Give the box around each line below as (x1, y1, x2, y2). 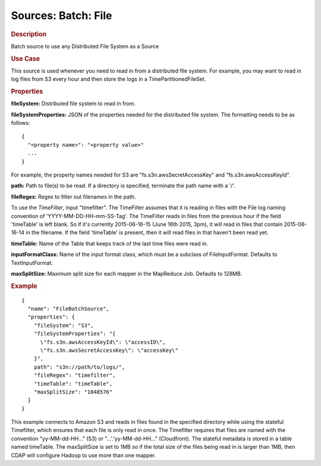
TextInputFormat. (11, 259, 53, 266)
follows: (11, 119, 30, 127)
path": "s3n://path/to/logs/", (33, 363, 125, 370)
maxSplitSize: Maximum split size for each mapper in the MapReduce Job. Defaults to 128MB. (11, 270, 243, 277)
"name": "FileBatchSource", (27, 305, 110, 312)
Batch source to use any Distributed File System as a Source (11, 42, 159, 50)
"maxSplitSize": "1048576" (33, 388, 113, 395)
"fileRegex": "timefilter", (33, 372, 116, 379)
